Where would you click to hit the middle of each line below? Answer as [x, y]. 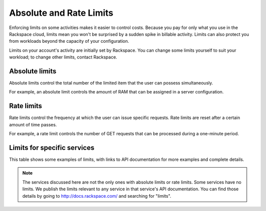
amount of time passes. [33, 124]
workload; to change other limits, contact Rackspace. [63, 57]
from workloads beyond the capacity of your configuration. [69, 41]
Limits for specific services [52, 148]
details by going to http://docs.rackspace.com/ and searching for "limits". [97, 196]
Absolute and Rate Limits [61, 13]
